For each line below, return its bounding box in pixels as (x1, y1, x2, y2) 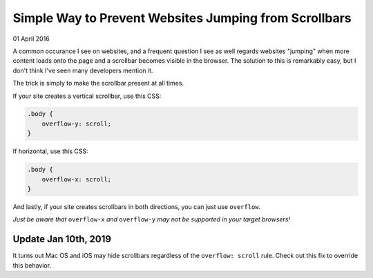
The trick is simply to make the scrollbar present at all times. (12, 79, 184, 88)
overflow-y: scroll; (41, 119, 112, 128)
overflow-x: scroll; (41, 175, 112, 183)
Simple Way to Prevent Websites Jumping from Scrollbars (12, 10, 352, 26)
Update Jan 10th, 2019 (12, 233, 112, 245)
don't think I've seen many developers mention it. (12, 66, 153, 75)
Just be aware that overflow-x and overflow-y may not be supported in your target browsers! (12, 215, 290, 224)
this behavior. (12, 261, 52, 269)
